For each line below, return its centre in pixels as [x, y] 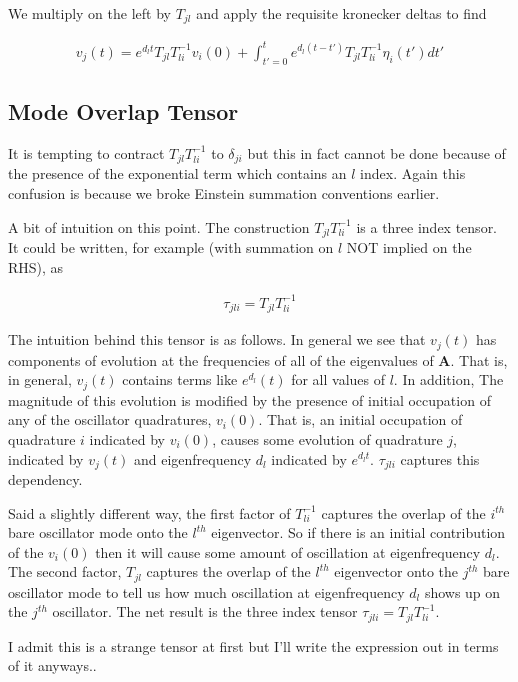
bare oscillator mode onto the [98, 532]
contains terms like [180, 379]
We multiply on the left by [89, 13]
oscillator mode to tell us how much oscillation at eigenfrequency [206, 591]
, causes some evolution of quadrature [327, 438]
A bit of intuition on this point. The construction [159, 226]
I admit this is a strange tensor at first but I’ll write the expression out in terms [253, 645]
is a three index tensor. [427, 226]
